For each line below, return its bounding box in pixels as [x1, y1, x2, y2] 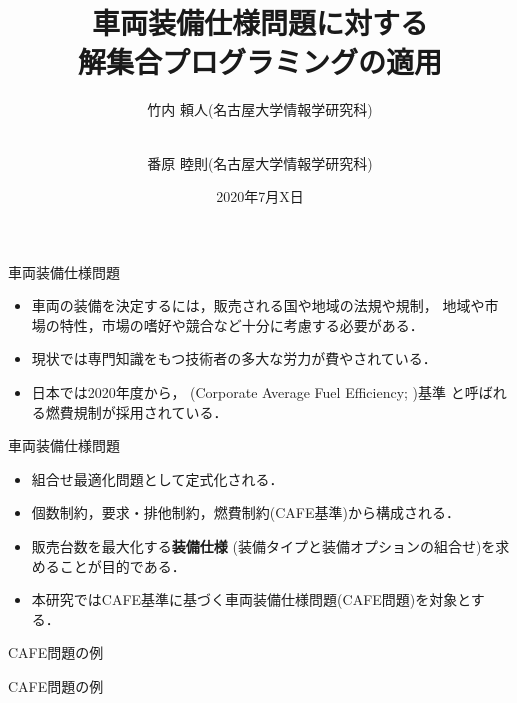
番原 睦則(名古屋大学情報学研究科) [147, 152, 373, 173]
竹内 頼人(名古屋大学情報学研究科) [147, 99, 373, 120]
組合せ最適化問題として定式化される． [31, 468, 284, 489]
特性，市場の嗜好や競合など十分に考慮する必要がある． [59, 314, 424, 335]
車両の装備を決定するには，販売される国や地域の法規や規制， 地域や [31, 295, 485, 316]
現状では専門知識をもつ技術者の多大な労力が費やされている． [31, 348, 437, 369]
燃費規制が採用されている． [45, 401, 228, 422]
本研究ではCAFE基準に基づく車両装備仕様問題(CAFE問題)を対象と [31, 589, 471, 610]
